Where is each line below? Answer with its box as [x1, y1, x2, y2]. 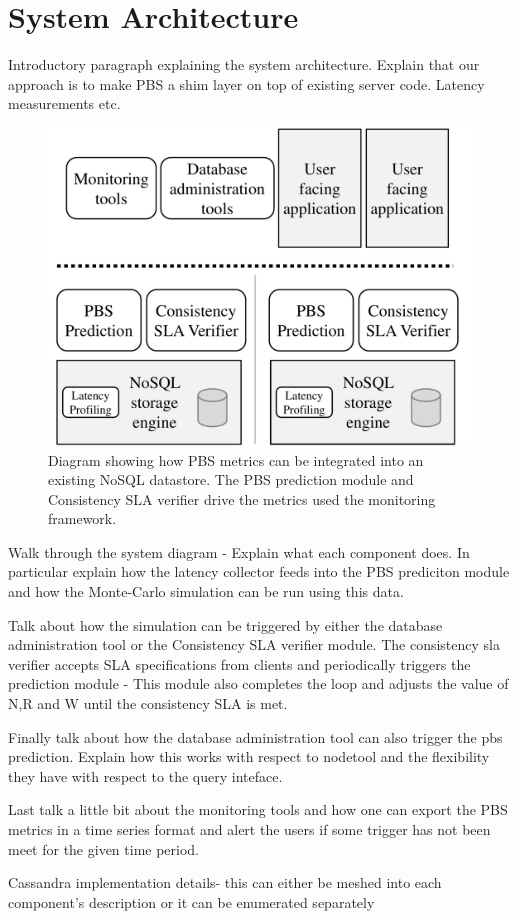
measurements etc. [8, 93, 121, 114]
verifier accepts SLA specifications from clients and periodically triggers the [8, 653, 471, 674]
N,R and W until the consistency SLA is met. [8, 693, 288, 714]
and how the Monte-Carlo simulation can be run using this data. [8, 581, 404, 602]
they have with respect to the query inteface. [8, 765, 283, 786]
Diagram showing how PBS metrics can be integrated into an [48, 449, 424, 470]
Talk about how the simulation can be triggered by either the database [8, 614, 443, 635]
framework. [48, 508, 117, 529]
